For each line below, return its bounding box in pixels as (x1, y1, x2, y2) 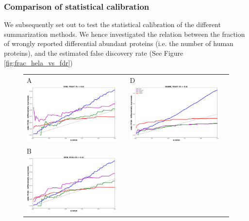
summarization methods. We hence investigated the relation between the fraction (4, 29, 245, 39)
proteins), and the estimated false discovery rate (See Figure (4, 48, 183, 58)
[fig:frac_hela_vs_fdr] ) (4, 57, 73, 67)
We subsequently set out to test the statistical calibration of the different (4, 19, 221, 30)
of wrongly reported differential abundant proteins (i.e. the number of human (4, 38, 233, 48)
